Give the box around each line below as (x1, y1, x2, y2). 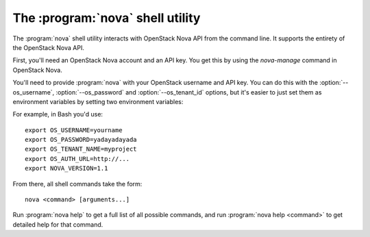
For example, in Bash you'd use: (12, 110, 103, 118)
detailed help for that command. (12, 220, 103, 229)
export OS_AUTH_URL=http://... (25, 155, 130, 162)
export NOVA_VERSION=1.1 (25, 164, 108, 173)
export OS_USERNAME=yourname (25, 126, 123, 134)
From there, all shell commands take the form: (12, 179, 143, 188)
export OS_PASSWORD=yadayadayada (25, 136, 137, 144)
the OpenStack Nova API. (12, 43, 85, 51)
